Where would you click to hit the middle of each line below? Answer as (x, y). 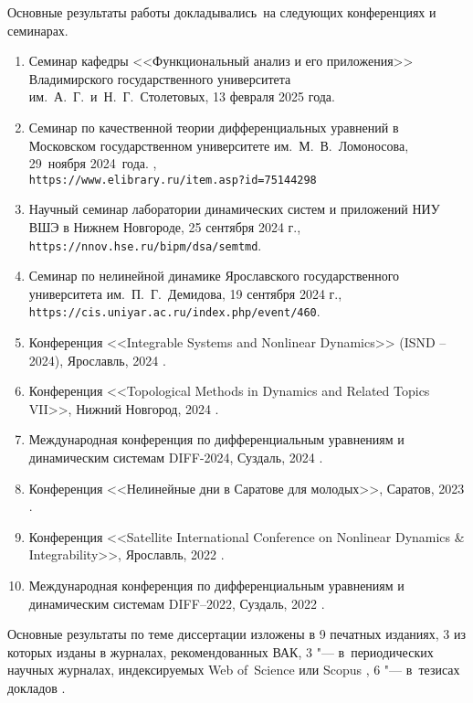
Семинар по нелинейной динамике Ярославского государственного (214, 276)
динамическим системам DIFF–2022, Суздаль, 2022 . (177, 603)
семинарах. (38, 30)
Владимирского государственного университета (160, 78)
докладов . (37, 687)
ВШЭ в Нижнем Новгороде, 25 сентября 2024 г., (165, 227)
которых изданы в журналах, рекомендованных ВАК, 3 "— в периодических (221, 651)
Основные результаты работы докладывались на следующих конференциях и (222, 12)
